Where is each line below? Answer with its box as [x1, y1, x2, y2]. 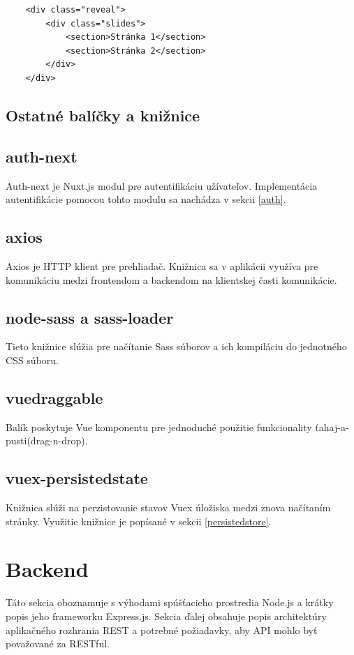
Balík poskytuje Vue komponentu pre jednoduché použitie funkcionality [6, 419, 312, 434]
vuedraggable [6, 386, 103, 408]
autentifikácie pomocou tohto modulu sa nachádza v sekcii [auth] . [6, 192, 286, 206]
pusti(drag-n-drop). [6, 433, 88, 448]
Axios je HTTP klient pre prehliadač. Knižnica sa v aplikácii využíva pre [6, 258, 318, 273]
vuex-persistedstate [6, 467, 148, 489]
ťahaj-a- [315, 419, 349, 434]
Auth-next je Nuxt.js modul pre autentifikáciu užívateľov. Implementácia [6, 178, 318, 193]
